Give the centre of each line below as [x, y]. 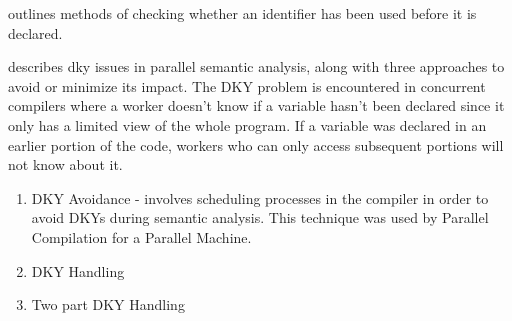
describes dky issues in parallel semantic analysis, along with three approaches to [256, 66]
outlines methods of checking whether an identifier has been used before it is [242, 13]
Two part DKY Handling [108, 304]
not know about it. [65, 164]
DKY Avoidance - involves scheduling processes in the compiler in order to [260, 197]
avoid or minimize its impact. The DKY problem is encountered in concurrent [247, 85]
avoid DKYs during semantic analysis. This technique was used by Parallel [260, 217]
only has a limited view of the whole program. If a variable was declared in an [247, 124]
